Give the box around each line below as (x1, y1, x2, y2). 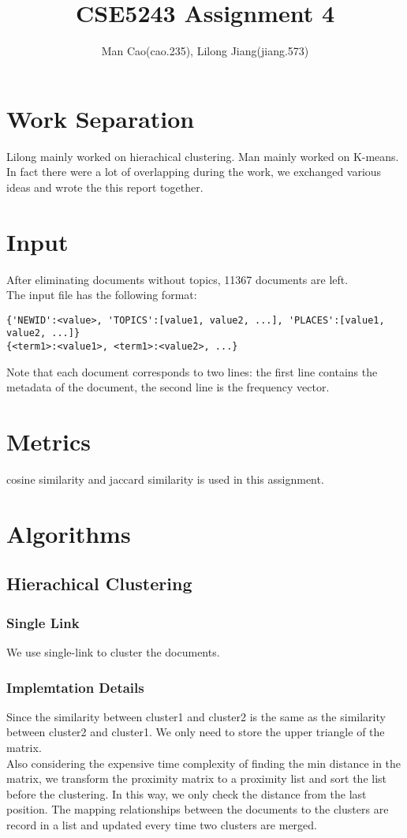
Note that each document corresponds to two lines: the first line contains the (6, 363, 378, 380)
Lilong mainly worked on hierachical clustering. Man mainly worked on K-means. (6, 148, 399, 164)
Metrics (6, 425, 91, 458)
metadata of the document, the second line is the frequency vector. (6, 379, 330, 395)
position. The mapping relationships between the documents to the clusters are (6, 801, 389, 817)
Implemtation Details (6, 677, 144, 697)
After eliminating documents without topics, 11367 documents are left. (6, 271, 349, 287)
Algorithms (6, 517, 131, 549)
